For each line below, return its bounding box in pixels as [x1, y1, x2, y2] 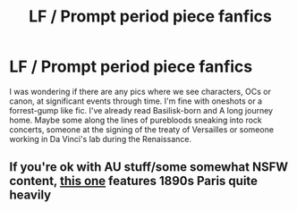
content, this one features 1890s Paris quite [9, 173, 258, 189]
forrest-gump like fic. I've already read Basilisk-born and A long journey [9, 105, 274, 115]
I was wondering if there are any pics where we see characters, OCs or [9, 86, 271, 97]
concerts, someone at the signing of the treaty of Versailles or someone [9, 123, 275, 135]
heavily [9, 188, 52, 203]
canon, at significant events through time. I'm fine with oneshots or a [9, 96, 262, 106]
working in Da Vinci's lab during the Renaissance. [9, 133, 192, 144]
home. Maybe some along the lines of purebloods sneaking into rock [9, 114, 262, 125]
